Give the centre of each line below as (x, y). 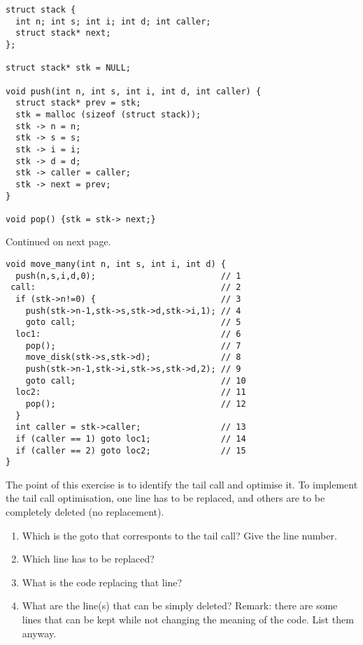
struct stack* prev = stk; (78, 103)
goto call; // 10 (136, 381)
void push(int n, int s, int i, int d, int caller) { (134, 91)
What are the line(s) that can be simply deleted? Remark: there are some (180, 606)
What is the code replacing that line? (102, 582)
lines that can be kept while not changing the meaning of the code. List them (188, 619)
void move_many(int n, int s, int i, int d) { (116, 264)
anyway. (39, 633)
